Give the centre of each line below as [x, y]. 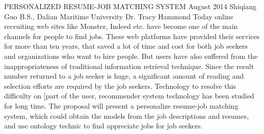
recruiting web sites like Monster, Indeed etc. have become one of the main [121, 26]
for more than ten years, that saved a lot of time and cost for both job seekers [126, 46]
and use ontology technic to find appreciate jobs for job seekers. [103, 126]
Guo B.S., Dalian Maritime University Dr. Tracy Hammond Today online [119, 16]
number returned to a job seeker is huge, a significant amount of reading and [124, 76]
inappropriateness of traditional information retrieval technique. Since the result [129, 66]
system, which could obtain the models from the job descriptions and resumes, [127, 115]
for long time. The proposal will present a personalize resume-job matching [121, 105]
